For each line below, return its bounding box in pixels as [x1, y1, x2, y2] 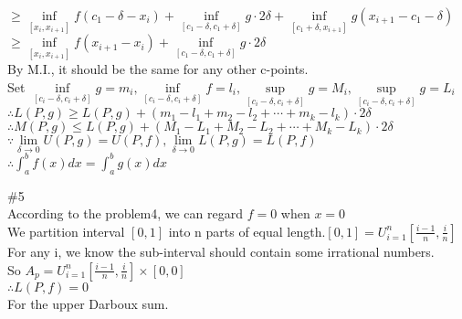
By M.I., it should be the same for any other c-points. [7, 59, 309, 79]
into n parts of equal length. [168, 221, 326, 240]
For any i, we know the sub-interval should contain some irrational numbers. [7, 241, 435, 261]
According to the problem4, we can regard [7, 204, 243, 223]
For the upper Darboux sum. [7, 293, 169, 313]
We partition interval [7, 221, 125, 240]
